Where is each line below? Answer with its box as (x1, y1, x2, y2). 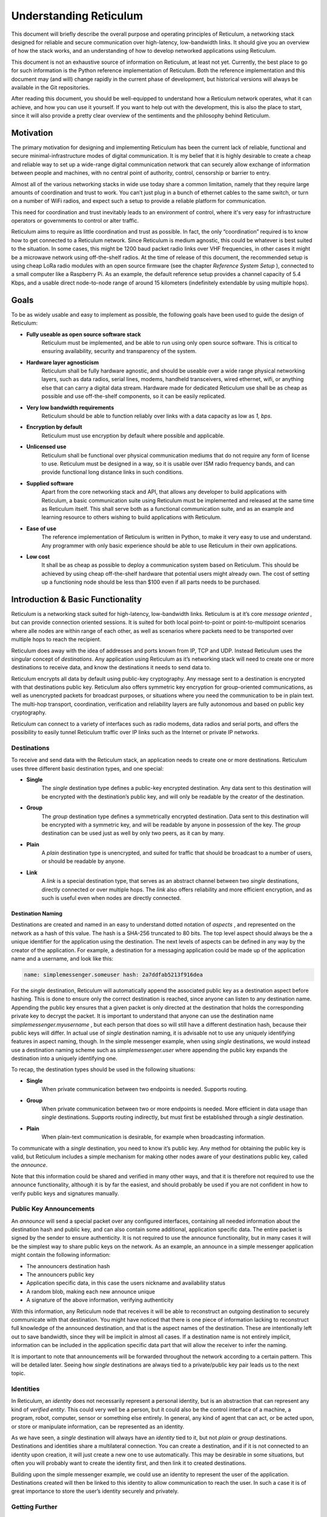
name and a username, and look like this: (11, 955, 114, 962)
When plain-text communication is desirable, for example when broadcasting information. (41, 1134, 265, 1141)
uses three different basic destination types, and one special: (11, 765, 163, 772)
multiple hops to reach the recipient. (11, 636, 102, 643)
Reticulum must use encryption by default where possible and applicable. (41, 431, 225, 439)
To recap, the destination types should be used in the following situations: (11, 1066, 196, 1073)
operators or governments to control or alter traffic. (11, 217, 139, 225)
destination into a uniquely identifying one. (11, 1055, 117, 1062)
